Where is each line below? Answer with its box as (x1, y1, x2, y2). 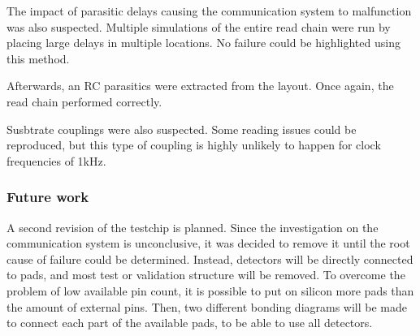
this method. (6, 50, 70, 67)
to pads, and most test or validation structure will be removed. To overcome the (6, 266, 405, 283)
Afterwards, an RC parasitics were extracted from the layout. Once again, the (6, 77, 394, 94)
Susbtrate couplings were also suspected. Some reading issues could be (6, 120, 357, 137)
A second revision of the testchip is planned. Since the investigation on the (6, 218, 379, 235)
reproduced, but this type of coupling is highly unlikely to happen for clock (6, 136, 381, 153)
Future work (6, 187, 89, 207)
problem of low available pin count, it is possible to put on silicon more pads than (6, 282, 414, 299)
